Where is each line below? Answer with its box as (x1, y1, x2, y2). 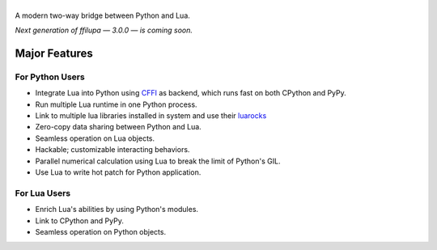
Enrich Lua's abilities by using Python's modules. (35, 205, 198, 214)
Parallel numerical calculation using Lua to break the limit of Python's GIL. (35, 156, 281, 166)
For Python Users (15, 71, 85, 83)
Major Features (15, 46, 93, 60)
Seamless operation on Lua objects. (35, 133, 155, 143)
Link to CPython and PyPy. (35, 215, 125, 226)
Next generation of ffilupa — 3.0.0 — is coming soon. (15, 25, 193, 36)
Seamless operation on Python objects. (35, 227, 166, 236)
